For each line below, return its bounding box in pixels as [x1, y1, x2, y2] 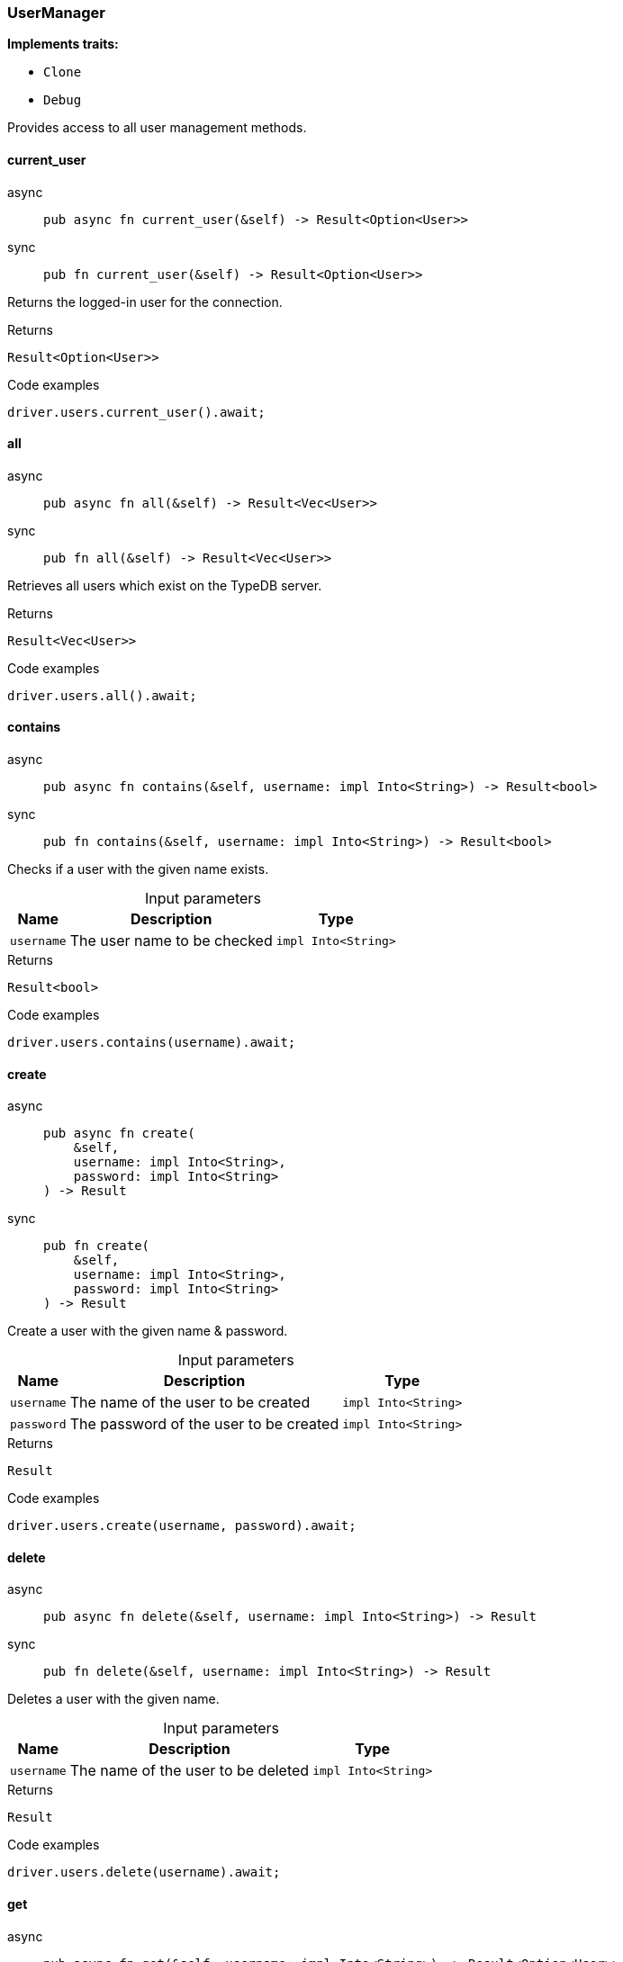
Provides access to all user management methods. [7, 120, 307, 136]
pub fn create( [43, 1238, 150, 1254]
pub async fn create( [43, 1126, 195, 1141]
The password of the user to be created [69, 1415, 339, 1434]
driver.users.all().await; [7, 688, 197, 703]
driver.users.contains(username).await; [7, 1035, 296, 1050]
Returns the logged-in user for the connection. [7, 293, 283, 310]
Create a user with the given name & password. [7, 1323, 288, 1339]
